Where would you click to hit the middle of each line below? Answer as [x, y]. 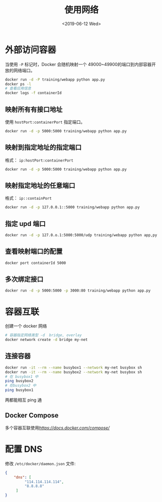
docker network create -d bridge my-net [47, 340]
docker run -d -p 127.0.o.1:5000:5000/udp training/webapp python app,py [81, 235]
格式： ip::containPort [28, 198]
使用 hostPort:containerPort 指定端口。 [45, 122]
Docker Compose [32, 415]
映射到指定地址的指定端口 [43, 148]
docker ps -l [18, 84]
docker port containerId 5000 [36, 263]
